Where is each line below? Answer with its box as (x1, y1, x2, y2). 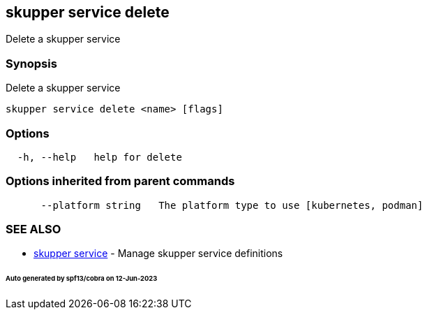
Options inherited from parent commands (6, 174, 235, 189)
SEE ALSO (6, 222, 61, 237)
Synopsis (6, 56, 57, 71)
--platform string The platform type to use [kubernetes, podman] (40, 199, 424, 211)
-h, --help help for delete (17, 151, 182, 163)
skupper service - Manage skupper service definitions (33, 247, 283, 260)
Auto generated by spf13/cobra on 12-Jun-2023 (6, 274, 158, 283)
